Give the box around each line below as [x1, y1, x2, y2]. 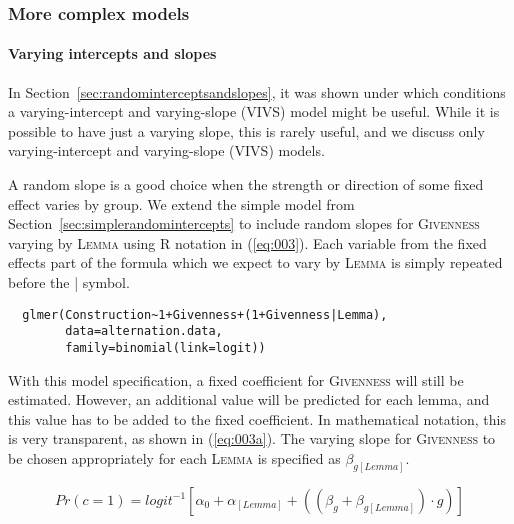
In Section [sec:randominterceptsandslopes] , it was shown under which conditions [8, 81, 506, 102]
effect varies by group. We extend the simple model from [8, 193, 355, 214]
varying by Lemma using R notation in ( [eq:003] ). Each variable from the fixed [8, 232, 487, 253]
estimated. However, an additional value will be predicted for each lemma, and [8, 389, 490, 410]
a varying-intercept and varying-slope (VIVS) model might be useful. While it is [8, 101, 500, 122]
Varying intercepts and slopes [8, 43, 217, 64]
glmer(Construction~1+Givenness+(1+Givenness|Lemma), [22, 307, 388, 322]
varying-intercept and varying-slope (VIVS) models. [8, 140, 325, 161]
